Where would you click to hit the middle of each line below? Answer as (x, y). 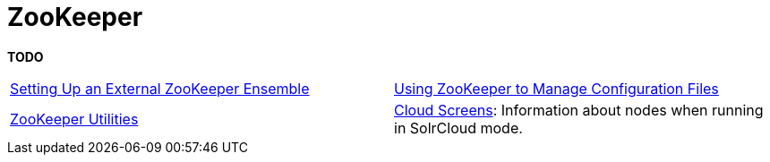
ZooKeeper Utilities (74, 119)
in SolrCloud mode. (458, 128)
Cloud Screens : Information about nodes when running (579, 110)
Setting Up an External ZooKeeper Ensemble (160, 88)
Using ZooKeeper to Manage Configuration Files (556, 88)
